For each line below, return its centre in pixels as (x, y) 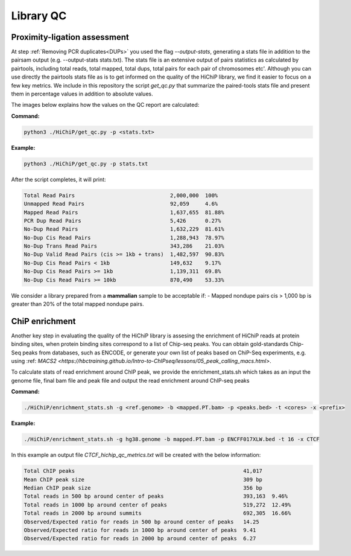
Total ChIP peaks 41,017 (143, 471)
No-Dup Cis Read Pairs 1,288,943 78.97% (124, 238)
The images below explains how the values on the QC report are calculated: (105, 105)
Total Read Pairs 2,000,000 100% (121, 195)
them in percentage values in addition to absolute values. (82, 94)
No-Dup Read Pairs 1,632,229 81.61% (124, 229)
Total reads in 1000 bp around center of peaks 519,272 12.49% (157, 505)
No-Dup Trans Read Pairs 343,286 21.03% (124, 246)
